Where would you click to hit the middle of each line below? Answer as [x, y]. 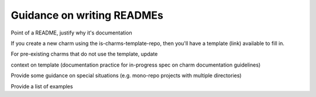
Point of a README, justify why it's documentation [71, 33]
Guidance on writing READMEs [87, 15]
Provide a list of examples [42, 86]
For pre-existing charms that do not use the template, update [84, 54]
